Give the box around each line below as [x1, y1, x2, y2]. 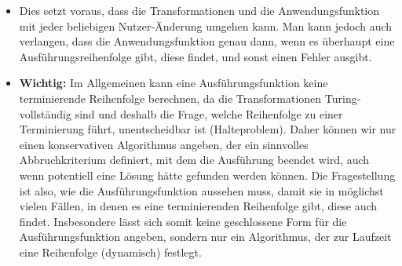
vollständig [19, 105, 72, 122]
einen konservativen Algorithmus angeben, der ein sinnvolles [19, 136, 309, 152]
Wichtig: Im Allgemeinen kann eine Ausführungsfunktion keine [19, 75, 328, 91]
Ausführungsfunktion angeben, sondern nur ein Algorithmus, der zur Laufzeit [19, 228, 392, 245]
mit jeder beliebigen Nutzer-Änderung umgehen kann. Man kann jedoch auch [19, 17, 393, 34]
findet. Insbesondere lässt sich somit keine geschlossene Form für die [19, 213, 347, 229]
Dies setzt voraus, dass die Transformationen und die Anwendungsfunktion [19, 2, 380, 18]
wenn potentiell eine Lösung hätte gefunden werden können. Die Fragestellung [19, 166, 396, 183]
